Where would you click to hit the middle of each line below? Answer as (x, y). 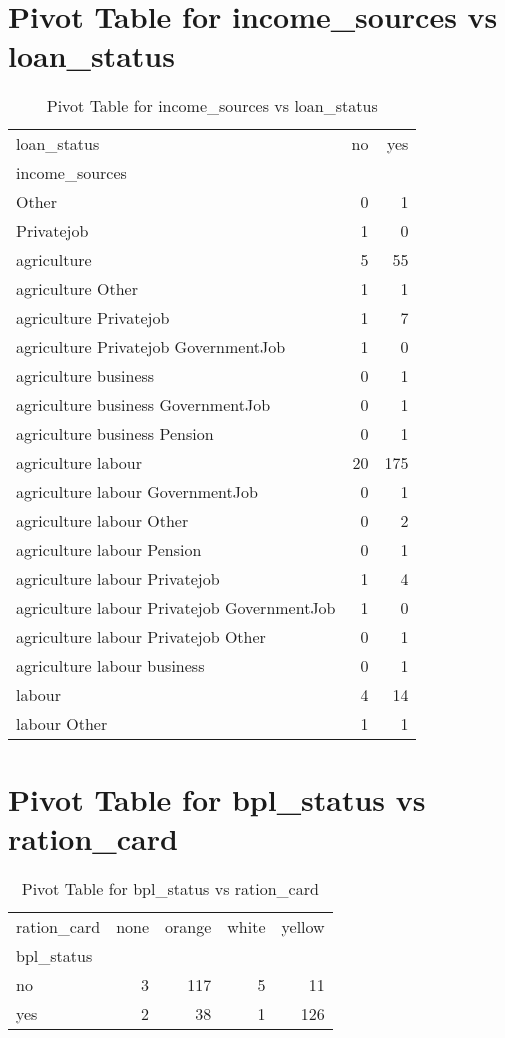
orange (188, 926)
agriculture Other (77, 289)
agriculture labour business (110, 666)
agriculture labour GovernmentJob (137, 492)
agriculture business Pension (115, 434)
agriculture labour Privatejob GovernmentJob (176, 608)
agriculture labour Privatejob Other (141, 637)
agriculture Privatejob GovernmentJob (151, 347)
